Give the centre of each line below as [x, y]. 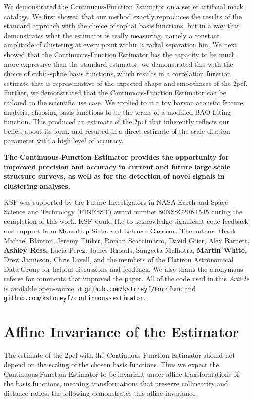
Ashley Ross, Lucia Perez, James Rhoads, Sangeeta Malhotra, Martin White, [126, 250]
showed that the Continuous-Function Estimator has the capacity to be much [120, 54]
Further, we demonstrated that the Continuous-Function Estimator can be [115, 93]
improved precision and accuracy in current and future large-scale [117, 166]
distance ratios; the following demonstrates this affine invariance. [101, 393]
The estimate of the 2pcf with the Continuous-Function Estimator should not [120, 355]
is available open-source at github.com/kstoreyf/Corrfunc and [100, 288]
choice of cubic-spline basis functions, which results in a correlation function [117, 74]
